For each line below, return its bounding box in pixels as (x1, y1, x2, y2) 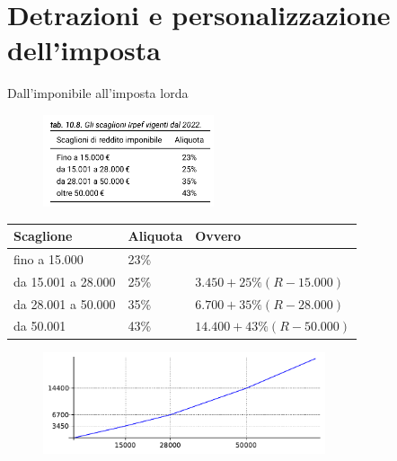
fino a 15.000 (13, 249, 84, 268)
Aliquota (128, 226, 183, 245)
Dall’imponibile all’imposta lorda (7, 84, 189, 102)
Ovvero (195, 226, 241, 245)
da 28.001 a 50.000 (13, 294, 116, 313)
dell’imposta (7, 31, 161, 68)
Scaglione (13, 226, 73, 245)
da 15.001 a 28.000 (13, 271, 116, 290)
